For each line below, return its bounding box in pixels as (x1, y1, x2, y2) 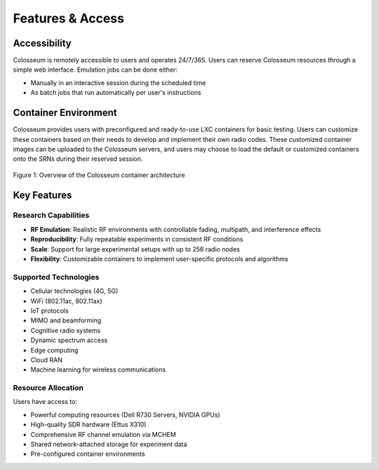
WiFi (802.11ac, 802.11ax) (30, 296, 102, 305)
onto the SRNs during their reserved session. (13, 155, 143, 163)
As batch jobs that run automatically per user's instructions (30, 89, 201, 97)
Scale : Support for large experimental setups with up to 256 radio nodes (30, 244, 240, 253)
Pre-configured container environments (30, 450, 145, 458)
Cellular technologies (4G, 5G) (30, 287, 119, 295)
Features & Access (13, 11, 124, 26)
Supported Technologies (13, 272, 100, 282)
